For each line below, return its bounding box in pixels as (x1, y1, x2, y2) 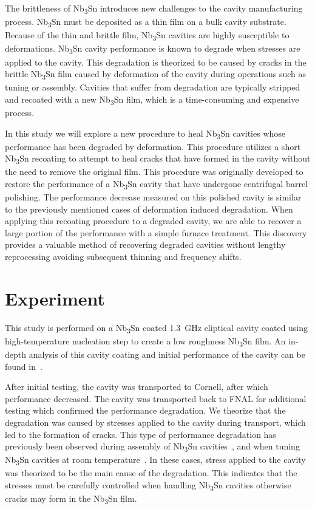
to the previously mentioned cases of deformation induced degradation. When (5, 202, 293, 215)
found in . (5, 360, 42, 372)
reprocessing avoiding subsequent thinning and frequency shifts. (5, 250, 242, 263)
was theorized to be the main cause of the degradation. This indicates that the (5, 466, 297, 479)
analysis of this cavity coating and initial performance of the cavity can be (29, 348, 305, 361)
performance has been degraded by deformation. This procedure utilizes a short (5, 140, 301, 152)
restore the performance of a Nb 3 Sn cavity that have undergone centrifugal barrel (5, 177, 308, 191)
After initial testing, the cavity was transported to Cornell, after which (5, 380, 268, 393)
